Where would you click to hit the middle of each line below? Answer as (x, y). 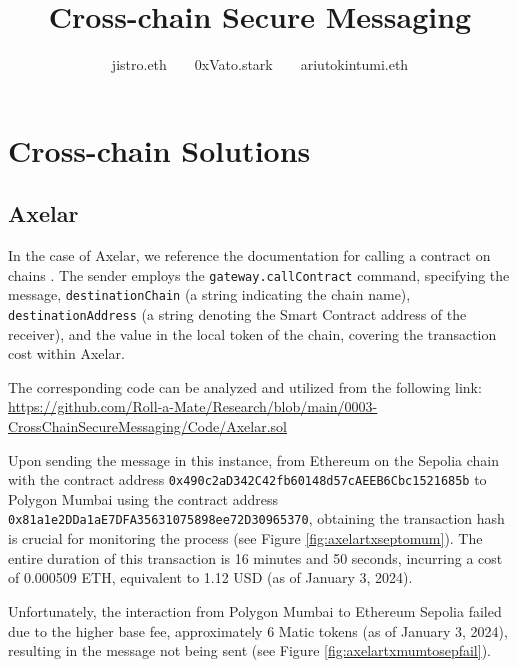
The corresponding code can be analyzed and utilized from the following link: (245, 386)
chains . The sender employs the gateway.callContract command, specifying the (259, 274)
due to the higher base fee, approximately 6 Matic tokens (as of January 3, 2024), (258, 630)
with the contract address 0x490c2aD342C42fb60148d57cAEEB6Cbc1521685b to (247, 479)
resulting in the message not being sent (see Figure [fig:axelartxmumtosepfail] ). (249, 650)
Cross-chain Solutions (159, 149)
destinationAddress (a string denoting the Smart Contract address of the (237, 314)
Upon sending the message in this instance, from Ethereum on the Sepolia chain (254, 459)
